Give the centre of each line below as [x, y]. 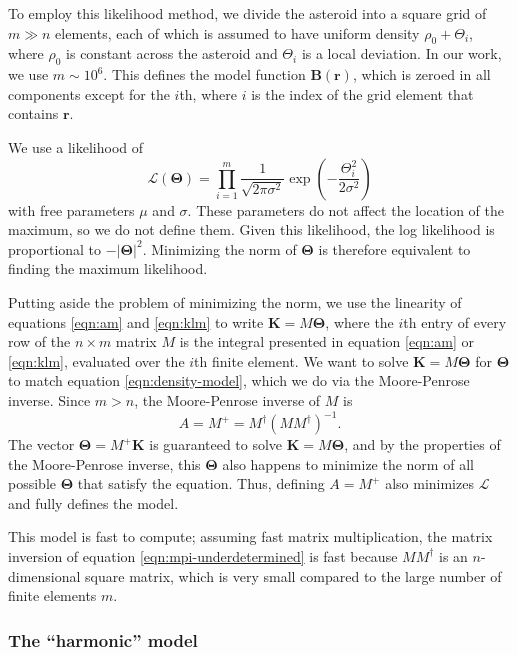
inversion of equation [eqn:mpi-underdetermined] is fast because [203, 555]
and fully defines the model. [93, 502]
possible [32, 483]
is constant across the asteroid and [172, 53]
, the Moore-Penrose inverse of [227, 399]
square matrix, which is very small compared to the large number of [293, 575]
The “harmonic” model [103, 639]
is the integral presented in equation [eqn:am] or [326, 341]
